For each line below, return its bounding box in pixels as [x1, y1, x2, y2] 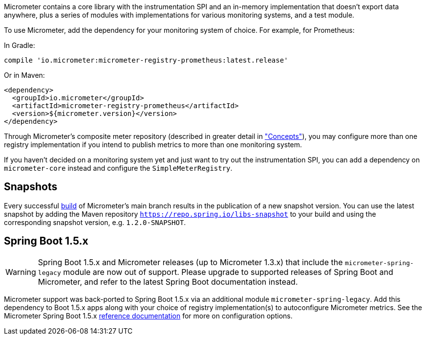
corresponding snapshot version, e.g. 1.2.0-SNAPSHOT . [4, 218, 186, 226]
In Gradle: [4, 41, 35, 49]
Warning [5, 267, 36, 277]
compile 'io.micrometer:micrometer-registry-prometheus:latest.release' [4, 56, 288, 64]
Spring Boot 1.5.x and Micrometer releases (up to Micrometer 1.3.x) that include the [38, 257, 343, 267]
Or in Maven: [4, 71, 45, 79]
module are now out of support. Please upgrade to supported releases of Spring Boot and [63, 267, 393, 277]
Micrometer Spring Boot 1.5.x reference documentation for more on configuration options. [4, 311, 293, 320]
